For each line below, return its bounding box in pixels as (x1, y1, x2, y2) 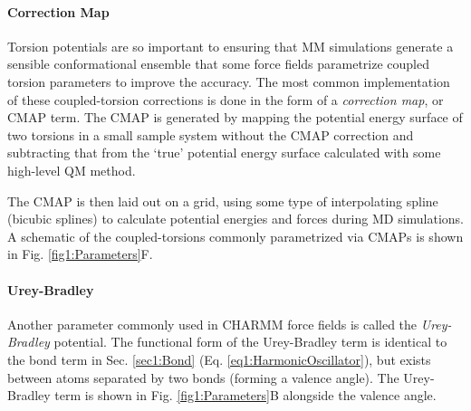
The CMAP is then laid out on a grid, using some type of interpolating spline (7, 191, 438, 210)
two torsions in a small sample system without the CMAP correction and (7, 125, 414, 144)
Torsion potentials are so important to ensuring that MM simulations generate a (7, 36, 454, 55)
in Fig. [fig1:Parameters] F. (7, 244, 153, 263)
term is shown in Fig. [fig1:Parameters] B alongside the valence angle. (54, 386, 437, 405)
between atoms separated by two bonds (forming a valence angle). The (7, 368, 399, 387)
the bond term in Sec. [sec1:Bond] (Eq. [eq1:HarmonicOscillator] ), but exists (7, 349, 431, 368)
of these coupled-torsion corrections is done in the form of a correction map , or (7, 90, 444, 109)
